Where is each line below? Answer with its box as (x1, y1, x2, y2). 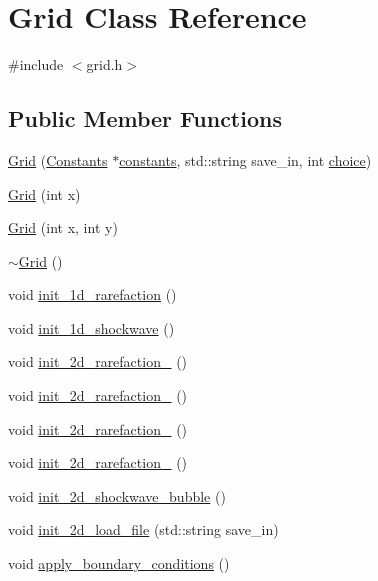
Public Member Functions (8, 103, 282, 134)
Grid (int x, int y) (8, 217, 118, 238)
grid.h (86, 54, 123, 75)
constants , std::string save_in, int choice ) (119, 149, 372, 170)
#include (8, 54, 64, 75)
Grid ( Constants (8, 149, 108, 170)
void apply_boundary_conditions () (8, 553, 230, 574)
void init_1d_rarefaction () (8, 284, 177, 305)
